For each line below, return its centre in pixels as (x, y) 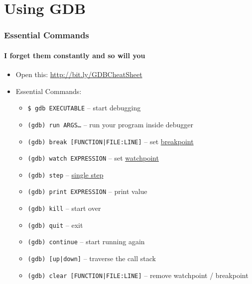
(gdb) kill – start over (64, 208)
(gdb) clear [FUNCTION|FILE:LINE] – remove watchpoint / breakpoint (138, 275)
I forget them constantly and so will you (75, 55)
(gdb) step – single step (65, 174)
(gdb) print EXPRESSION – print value (87, 191)
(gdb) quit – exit (55, 225)
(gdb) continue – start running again (86, 241)
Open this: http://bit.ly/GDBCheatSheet (79, 74)
